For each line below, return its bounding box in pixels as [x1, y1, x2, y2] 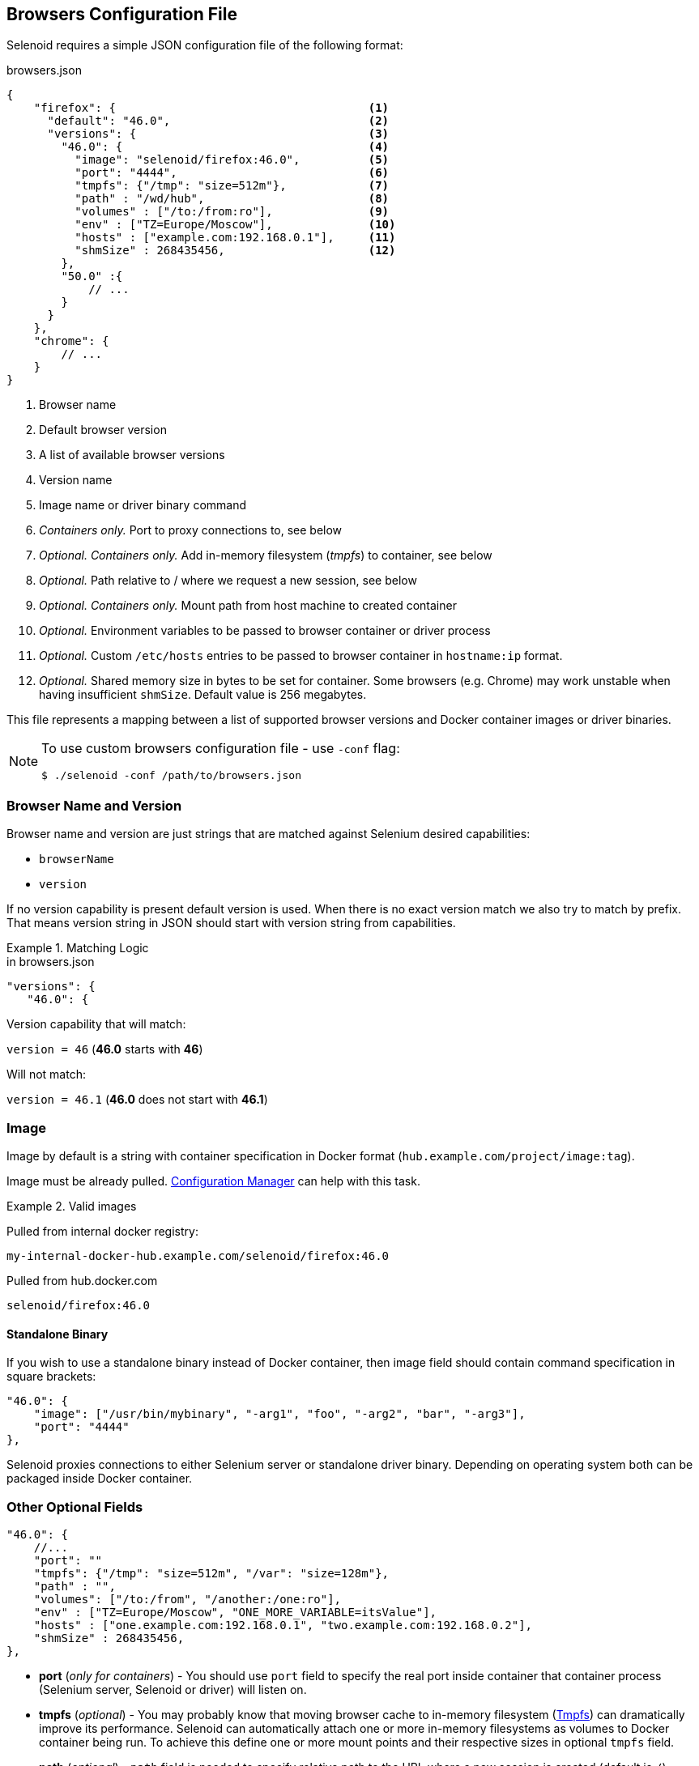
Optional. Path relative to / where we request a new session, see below [39, 573, 417, 588]
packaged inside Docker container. [6, 1471, 193, 1486]
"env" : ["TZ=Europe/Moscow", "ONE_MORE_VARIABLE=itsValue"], [33, 1605, 437, 1619]
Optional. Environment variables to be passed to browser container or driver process [39, 623, 491, 638]
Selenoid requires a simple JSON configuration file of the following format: [6, 38, 403, 53]
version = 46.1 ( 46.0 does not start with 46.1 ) [6, 1092, 268, 1107]
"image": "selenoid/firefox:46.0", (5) [75, 153, 390, 167]
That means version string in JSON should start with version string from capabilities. [6, 916, 456, 930]
